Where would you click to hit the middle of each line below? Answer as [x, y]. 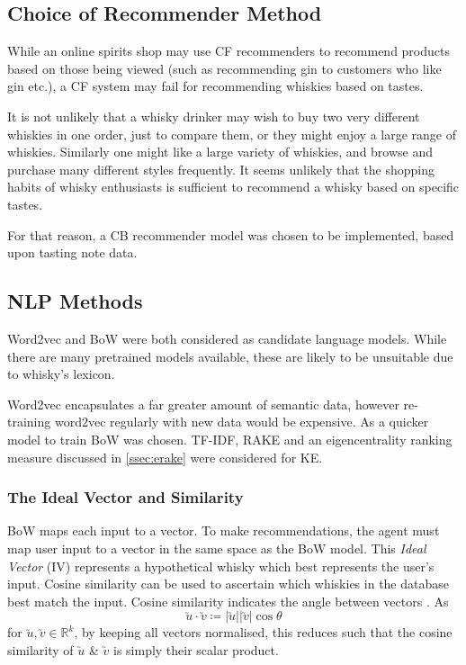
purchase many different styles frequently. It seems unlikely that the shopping [221, 169]
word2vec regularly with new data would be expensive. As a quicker [242, 422]
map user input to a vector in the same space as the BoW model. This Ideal [217, 548]
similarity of [40, 649]
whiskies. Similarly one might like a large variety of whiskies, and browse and [220, 152]
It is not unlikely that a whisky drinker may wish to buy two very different [214, 116]
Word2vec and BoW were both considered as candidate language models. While [227, 338]
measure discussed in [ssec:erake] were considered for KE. [165, 457]
